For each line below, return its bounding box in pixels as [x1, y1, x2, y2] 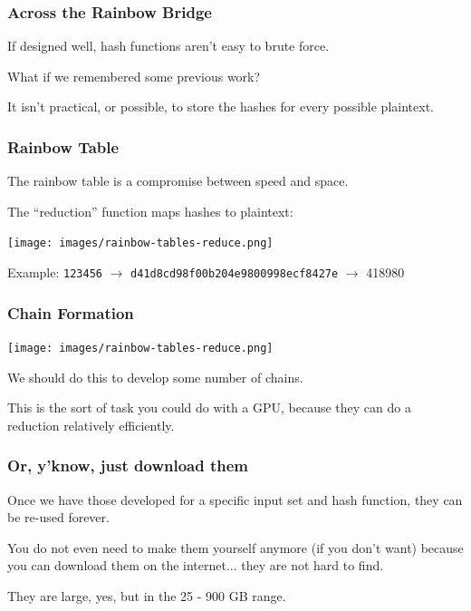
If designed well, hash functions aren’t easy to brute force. [7, 36, 330, 55]
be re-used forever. [7, 508, 110, 527]
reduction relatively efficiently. [7, 415, 175, 434]
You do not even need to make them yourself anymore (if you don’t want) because [7, 538, 464, 557]
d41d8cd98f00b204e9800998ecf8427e [130, 267, 339, 281]
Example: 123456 [7, 263, 102, 282]
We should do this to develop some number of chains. [7, 367, 303, 386]
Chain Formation [7, 301, 134, 324]
